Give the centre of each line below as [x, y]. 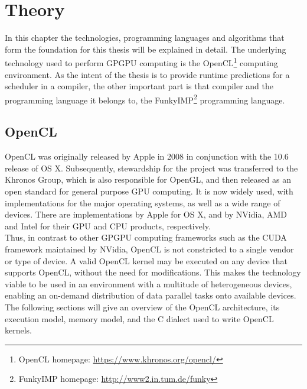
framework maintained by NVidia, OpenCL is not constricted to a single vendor [149, 249]
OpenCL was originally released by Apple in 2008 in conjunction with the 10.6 [147, 156]
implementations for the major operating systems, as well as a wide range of [143, 202]
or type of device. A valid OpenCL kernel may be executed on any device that [146, 260]
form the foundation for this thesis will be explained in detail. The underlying [146, 49]
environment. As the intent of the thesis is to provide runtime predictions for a [147, 74]
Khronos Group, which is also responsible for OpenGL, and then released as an [148, 179]
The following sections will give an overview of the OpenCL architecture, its [142, 307]
